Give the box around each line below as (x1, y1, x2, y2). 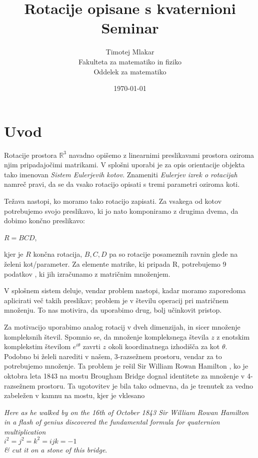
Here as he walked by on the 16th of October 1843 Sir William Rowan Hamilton (4, 407, 249, 417)
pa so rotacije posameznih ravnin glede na (109, 249, 238, 259)
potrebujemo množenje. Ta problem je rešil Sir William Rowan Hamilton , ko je (4, 361, 248, 371)
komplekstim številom (4, 341, 71, 352)
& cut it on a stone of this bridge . (4, 444, 107, 455)
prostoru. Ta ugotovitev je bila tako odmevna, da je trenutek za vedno (37, 380, 253, 391)
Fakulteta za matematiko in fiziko (78, 56, 181, 66)
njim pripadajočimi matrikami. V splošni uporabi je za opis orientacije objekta (4, 159, 245, 170)
